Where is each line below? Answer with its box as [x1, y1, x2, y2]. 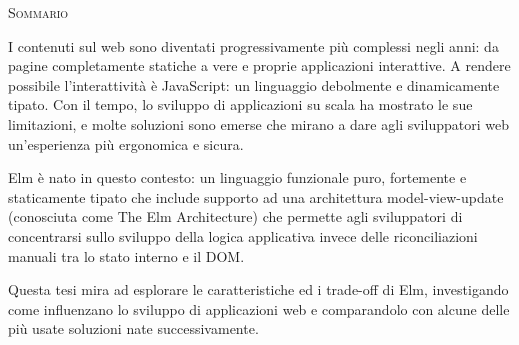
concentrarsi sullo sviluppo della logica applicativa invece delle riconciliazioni [8, 225, 478, 246]
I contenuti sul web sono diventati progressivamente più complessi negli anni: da [8, 35, 499, 56]
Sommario [8, 2, 69, 22]
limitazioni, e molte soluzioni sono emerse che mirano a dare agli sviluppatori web [8, 113, 509, 134]
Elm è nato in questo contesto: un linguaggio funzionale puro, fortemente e [8, 167, 467, 188]
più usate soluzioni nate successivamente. [8, 318, 259, 339]
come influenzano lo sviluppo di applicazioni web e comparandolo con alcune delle [8, 298, 510, 319]
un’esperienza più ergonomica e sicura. [8, 133, 244, 154]
